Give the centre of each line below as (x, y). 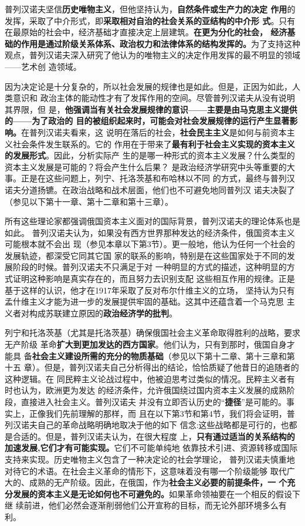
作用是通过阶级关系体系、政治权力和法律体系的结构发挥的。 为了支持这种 (160, 43)
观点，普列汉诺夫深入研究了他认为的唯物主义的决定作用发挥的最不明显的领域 (152, 55)
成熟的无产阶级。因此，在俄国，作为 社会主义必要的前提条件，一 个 (158, 482)
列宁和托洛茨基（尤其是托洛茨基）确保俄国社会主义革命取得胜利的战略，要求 (152, 333)
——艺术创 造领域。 (43, 66)
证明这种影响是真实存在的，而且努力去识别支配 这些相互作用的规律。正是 (154, 279)
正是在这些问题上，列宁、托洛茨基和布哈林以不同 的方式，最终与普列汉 (158, 178)
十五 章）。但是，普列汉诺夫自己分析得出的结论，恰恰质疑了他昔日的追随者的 (152, 367)
